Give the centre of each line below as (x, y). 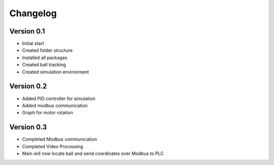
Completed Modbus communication (60, 139)
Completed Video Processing (53, 146)
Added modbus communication (55, 105)
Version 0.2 (28, 86)
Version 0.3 (28, 127)
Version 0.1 (27, 31)
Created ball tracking (44, 65)
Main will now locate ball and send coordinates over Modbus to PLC (93, 153)
